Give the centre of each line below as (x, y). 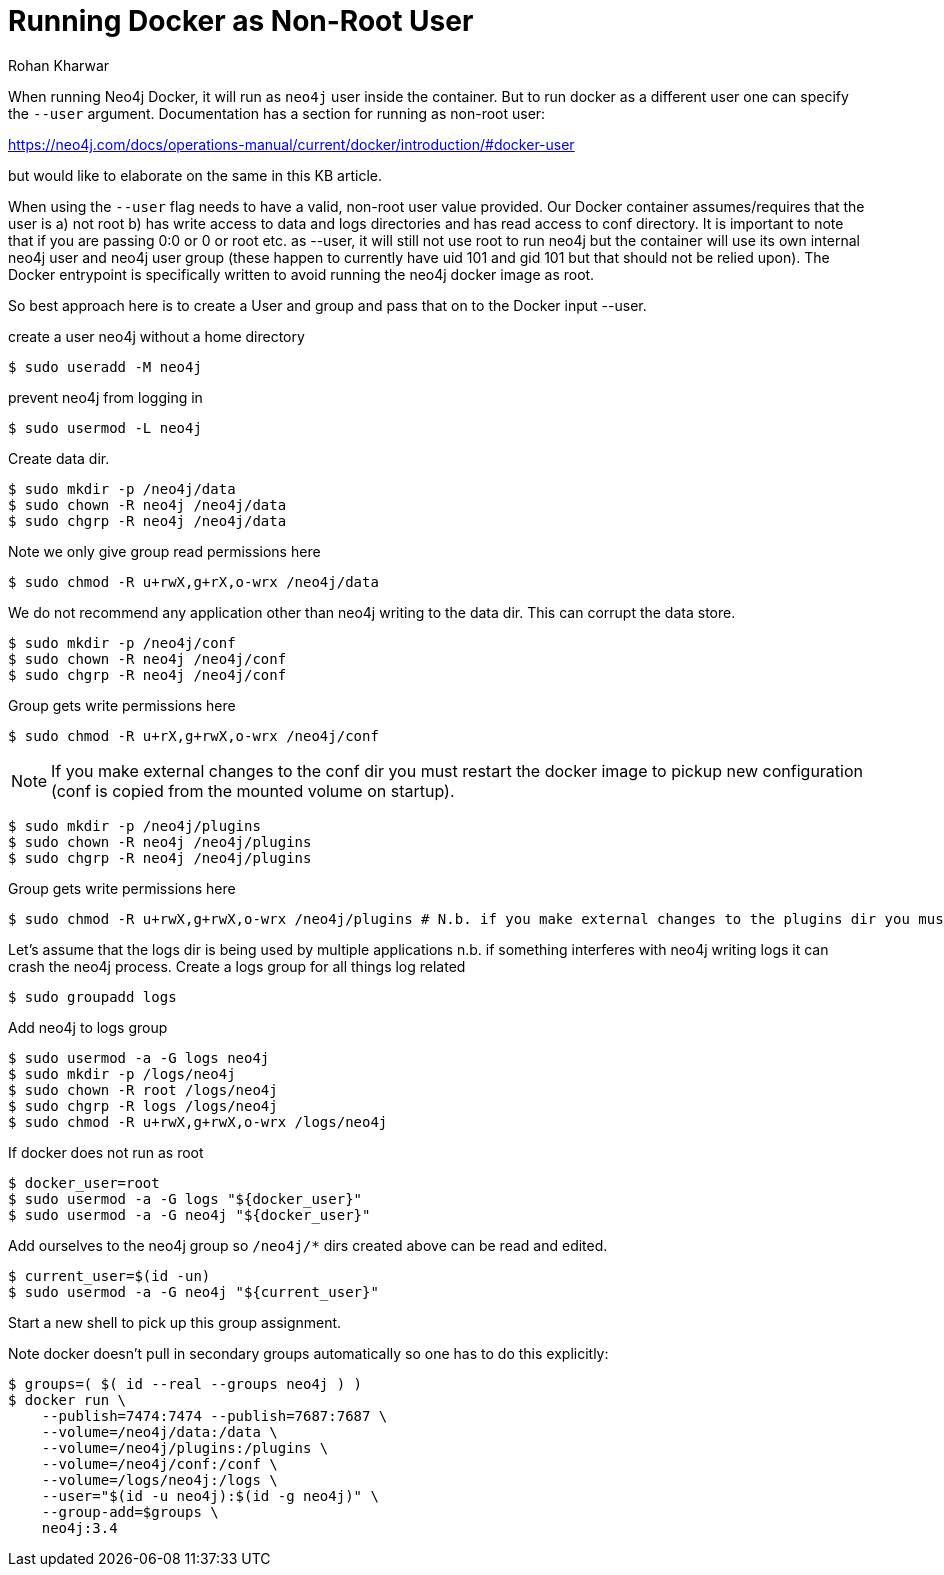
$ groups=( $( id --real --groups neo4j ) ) (185, 1383)
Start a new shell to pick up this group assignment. (175, 1322)
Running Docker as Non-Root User (241, 21)
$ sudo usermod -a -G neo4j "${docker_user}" (189, 1214)
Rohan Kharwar (59, 65)
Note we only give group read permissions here (164, 551)
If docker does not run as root (106, 1152)
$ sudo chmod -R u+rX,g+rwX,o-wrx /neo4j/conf (193, 735)
